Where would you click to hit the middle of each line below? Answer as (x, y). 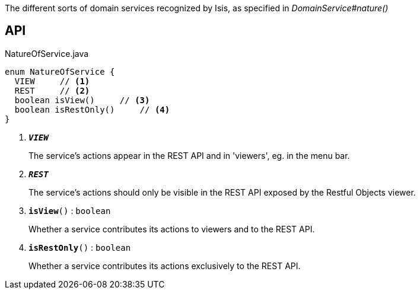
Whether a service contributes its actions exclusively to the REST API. (165, 266)
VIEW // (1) (52, 81)
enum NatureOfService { (60, 71)
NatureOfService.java (47, 53)
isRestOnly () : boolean (80, 247)
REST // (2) (52, 90)
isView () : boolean (70, 210)
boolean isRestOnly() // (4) (92, 109)
